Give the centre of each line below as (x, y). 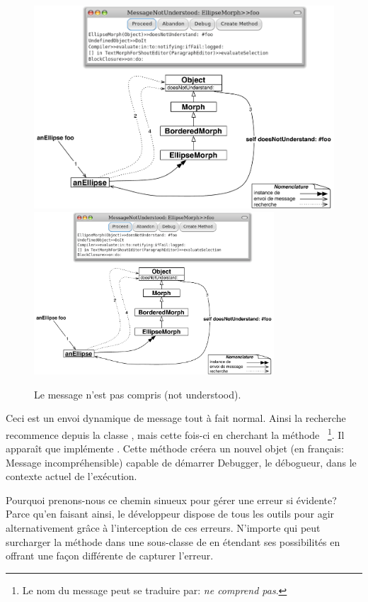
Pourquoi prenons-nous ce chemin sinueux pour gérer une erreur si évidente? (171, 500)
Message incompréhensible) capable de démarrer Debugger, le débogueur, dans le (181, 462)
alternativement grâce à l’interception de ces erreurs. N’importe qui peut (163, 528)
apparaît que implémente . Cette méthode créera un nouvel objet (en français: (175, 448)
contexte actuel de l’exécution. (71, 476)
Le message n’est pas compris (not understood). (138, 394)
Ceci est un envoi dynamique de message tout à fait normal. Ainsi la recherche (176, 418)
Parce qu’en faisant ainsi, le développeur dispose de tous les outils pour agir (170, 514)
